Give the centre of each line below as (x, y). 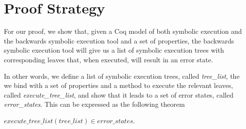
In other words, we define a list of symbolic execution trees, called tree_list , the (122, 76)
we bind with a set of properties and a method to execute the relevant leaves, (119, 85)
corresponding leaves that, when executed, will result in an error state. (108, 59)
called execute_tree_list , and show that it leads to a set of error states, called (119, 94)
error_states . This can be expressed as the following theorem (94, 104)
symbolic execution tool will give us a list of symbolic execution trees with (114, 50)
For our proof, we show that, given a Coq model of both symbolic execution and (123, 31)
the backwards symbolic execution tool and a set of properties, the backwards (119, 40)
